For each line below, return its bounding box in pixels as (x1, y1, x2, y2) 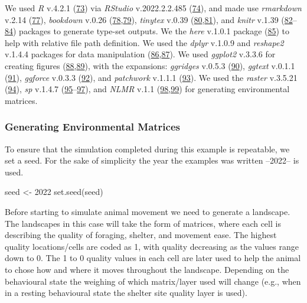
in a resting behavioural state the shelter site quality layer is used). (5, 286, 247, 299)
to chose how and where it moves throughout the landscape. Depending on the (5, 263, 289, 275)
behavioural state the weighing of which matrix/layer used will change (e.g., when (5, 275, 301, 287)
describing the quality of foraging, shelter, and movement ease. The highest (5, 229, 277, 241)
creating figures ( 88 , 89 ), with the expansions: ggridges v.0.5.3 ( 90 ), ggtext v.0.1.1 (5, 59, 295, 71)
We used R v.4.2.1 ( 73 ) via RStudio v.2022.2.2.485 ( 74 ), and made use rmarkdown (5, 2, 302, 14)
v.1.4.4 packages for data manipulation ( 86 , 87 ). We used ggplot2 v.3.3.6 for (5, 48, 276, 60)
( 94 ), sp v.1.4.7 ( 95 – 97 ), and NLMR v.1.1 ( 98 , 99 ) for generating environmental (5, 83, 290, 95)
